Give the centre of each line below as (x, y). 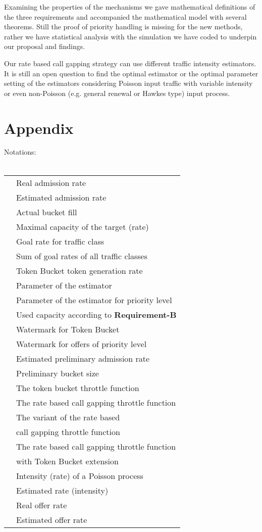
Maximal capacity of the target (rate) (83, 226)
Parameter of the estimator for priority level (94, 300)
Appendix (39, 128)
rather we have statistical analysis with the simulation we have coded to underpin (130, 36)
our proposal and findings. (45, 46)
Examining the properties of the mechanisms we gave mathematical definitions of (130, 7)
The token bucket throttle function (78, 388)
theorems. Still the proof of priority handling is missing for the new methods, (123, 27)
